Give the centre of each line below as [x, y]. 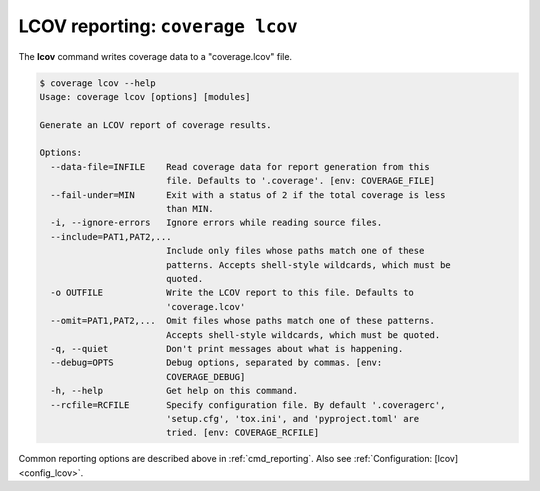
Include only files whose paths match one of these [295, 251]
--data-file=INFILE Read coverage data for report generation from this [240, 166]
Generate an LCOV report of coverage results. [155, 124]
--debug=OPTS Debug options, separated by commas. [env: [216, 363]
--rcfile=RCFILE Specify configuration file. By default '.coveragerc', [248, 404]
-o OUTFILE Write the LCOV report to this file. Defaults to [232, 293]
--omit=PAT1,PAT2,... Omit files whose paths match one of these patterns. [242, 321]
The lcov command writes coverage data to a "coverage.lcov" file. [155, 56]
